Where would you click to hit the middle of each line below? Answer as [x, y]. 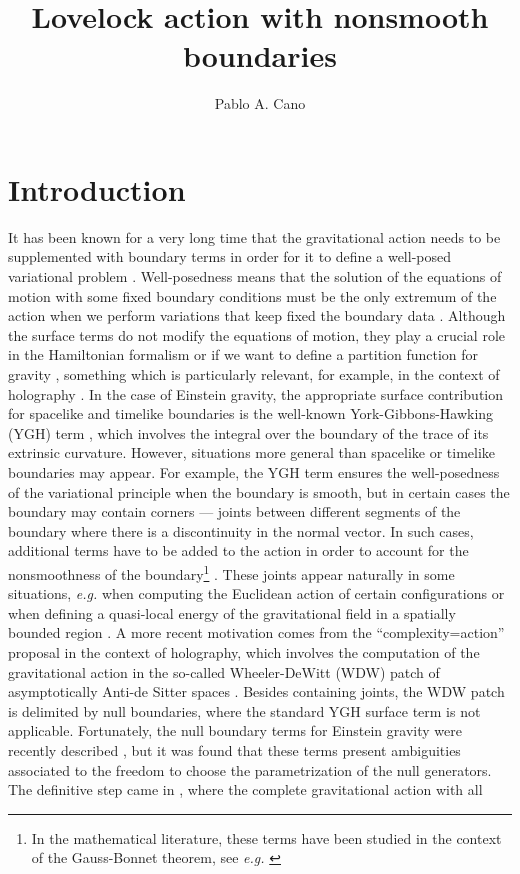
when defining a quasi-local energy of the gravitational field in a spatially [232, 612]
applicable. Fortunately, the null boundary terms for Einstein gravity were [235, 730]
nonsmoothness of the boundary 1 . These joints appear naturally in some [231, 572]
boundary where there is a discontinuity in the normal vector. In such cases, [241, 530]
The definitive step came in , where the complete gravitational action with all [245, 789]
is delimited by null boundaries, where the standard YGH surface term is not [244, 710]
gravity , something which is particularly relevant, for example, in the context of [254, 374]
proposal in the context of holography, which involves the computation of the [244, 651]
